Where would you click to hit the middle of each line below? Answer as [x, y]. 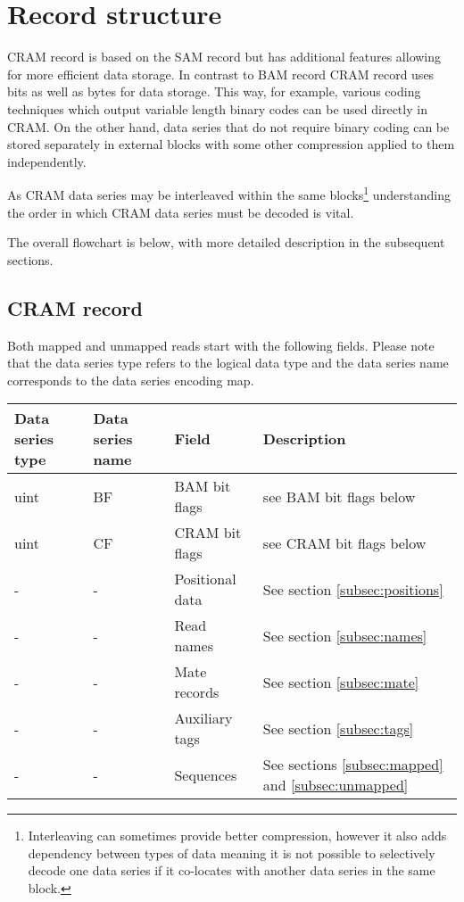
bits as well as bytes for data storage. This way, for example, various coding [214, 91]
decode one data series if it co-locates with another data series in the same [232, 870]
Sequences [206, 774]
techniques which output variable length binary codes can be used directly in [217, 108]
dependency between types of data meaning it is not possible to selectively [232, 852]
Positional [205, 579]
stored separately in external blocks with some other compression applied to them [231, 144]
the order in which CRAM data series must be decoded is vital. [181, 212]
